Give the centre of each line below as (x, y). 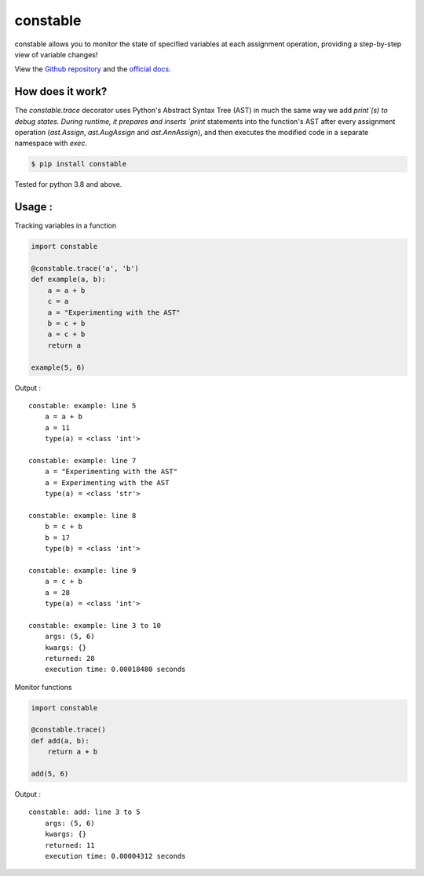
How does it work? (61, 91)
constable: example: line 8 (82, 515)
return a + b (73, 752)
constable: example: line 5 (82, 405)
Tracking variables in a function (66, 226)
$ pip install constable (79, 164)
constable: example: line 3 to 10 (95, 625)
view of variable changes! (56, 54)
